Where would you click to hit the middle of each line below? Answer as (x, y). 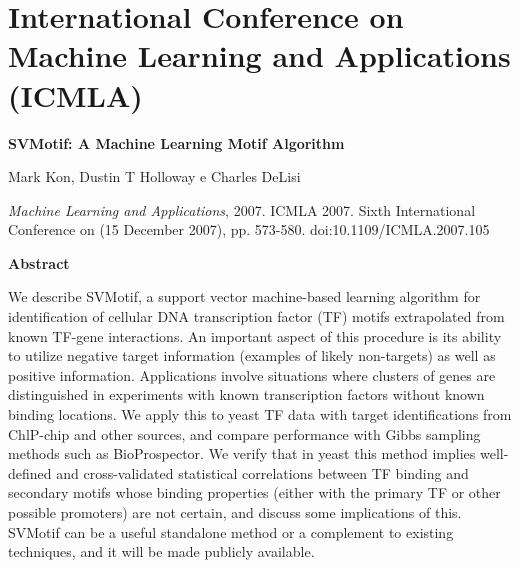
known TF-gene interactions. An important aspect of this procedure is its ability (255, 335)
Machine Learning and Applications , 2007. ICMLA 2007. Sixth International (242, 209)
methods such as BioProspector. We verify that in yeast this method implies (242, 453)
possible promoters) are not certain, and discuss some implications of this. (235, 512)
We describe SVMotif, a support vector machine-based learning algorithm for (244, 296)
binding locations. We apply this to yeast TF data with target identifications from (260, 414)
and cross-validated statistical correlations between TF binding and (262, 472)
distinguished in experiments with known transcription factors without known (246, 394)
